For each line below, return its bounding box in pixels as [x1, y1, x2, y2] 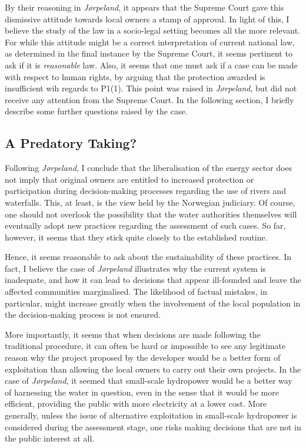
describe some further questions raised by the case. [5, 105, 188, 117]
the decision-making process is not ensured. [5, 308, 161, 321]
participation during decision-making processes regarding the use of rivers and [5, 185, 286, 197]
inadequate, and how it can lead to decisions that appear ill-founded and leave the [5, 274, 301, 286]
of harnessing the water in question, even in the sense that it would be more [5, 386, 279, 398]
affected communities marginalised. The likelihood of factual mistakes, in [5, 285, 267, 298]
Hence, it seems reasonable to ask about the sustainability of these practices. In [5, 251, 292, 263]
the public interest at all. [5, 432, 95, 444]
